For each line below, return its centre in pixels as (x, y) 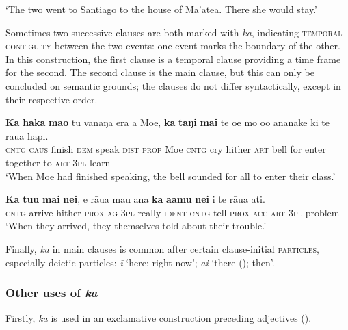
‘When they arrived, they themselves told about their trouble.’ (136, 226)
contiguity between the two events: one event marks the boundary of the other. (173, 46)
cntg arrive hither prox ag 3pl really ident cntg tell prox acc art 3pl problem (173, 212)
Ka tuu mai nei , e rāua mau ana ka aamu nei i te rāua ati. (135, 199)
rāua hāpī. (27, 135)
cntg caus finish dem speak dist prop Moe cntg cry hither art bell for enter (166, 149)
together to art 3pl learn (58, 162)
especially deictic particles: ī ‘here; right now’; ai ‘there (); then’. (140, 262)
